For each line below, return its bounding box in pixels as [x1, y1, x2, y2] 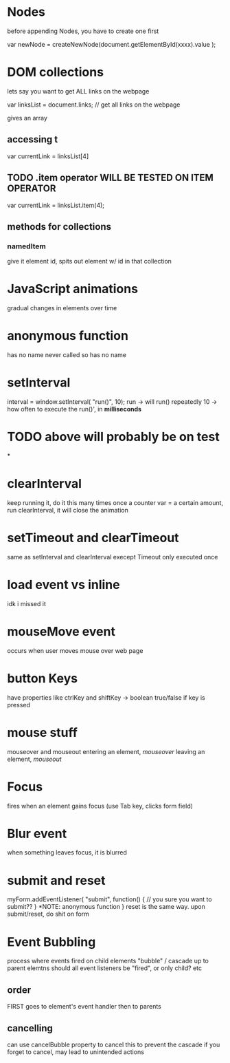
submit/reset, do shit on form [7, 910, 89, 919]
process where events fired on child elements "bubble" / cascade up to [7, 957, 209, 965]
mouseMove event [7, 623, 115, 639]
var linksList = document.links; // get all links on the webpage [7, 100, 181, 109]
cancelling [7, 1022, 54, 1034]
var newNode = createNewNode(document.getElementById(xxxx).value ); [7, 40, 216, 48]
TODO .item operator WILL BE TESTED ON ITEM [7, 172, 214, 184]
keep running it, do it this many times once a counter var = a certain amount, [7, 498, 224, 506]
